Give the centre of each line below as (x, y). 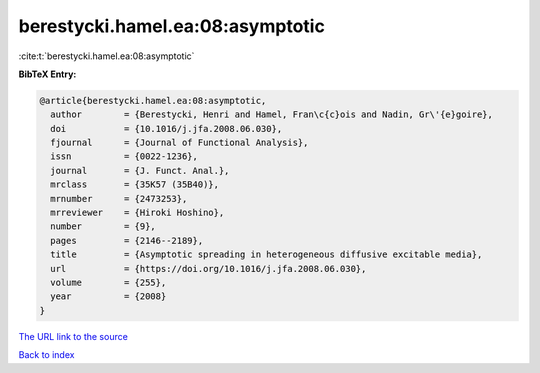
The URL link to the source (73, 336)
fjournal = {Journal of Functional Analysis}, (179, 143)
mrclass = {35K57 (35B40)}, (135, 184)
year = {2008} (108, 296)
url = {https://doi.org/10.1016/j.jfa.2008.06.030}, (208, 268)
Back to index (46, 355)
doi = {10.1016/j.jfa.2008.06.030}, (166, 128)
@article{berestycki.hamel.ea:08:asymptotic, (153, 100)
